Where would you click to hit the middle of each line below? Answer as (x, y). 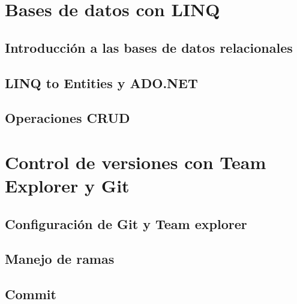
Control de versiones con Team (136, 162)
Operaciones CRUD (67, 118)
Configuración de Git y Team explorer (126, 223)
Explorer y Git (67, 186)
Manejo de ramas (60, 259)
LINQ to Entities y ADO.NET (101, 82)
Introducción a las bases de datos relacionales (149, 47)
